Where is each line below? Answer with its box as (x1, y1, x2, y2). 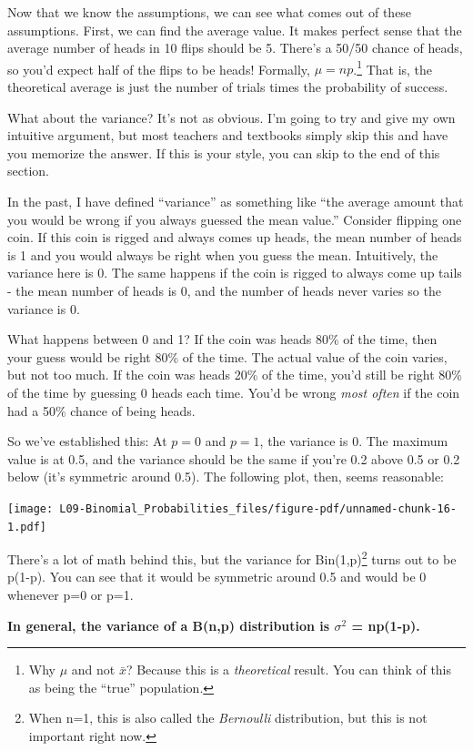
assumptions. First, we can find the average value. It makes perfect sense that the (7, 20, 462, 39)
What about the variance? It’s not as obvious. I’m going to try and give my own (7, 107, 456, 127)
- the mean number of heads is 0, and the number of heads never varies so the (7, 280, 441, 299)
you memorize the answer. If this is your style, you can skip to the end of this (7, 143, 440, 162)
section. (7, 161, 49, 180)
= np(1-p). (351, 615, 420, 634)
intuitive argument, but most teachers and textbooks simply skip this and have (7, 126, 448, 145)
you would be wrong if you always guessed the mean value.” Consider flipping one (7, 209, 462, 228)
